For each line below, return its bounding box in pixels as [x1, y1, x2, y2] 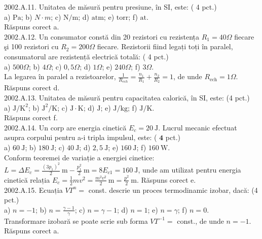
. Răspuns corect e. [136, 174, 196, 185]
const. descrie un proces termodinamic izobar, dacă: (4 [88, 184, 258, 195]
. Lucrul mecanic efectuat [158, 122, 237, 132]
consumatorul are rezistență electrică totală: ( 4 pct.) [4, 51, 169, 61]
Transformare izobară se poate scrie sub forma [4, 215, 148, 226]
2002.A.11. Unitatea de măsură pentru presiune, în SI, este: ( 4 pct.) [4, 2, 217, 12]
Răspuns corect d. [4, 82, 60, 93]
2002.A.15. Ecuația [4, 184, 63, 195]
